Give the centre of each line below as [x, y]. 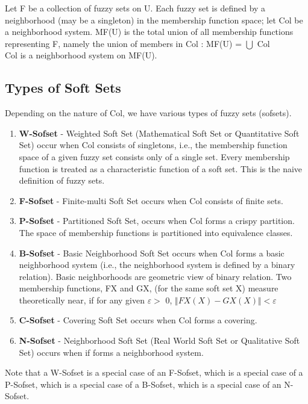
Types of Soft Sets [63, 88]
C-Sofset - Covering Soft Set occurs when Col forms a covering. [138, 320]
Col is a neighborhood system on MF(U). [81, 55]
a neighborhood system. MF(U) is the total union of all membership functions [149, 32]
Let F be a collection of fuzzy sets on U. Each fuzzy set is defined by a [135, 8]
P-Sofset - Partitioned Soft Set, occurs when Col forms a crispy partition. [157, 221]
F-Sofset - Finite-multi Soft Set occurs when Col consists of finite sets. [151, 200]
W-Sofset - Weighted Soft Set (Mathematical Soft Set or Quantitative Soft [159, 133]
